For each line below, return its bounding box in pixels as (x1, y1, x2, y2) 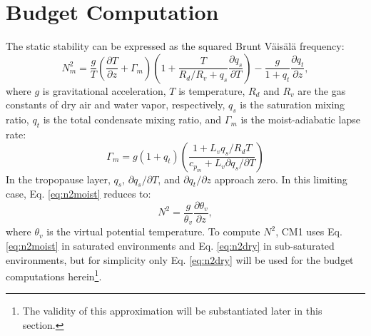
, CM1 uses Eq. (275, 224, 342, 239)
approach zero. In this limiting (214, 171, 347, 186)
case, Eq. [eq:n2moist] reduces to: (6, 186, 151, 201)
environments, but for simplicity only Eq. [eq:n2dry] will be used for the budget (6, 252, 354, 267)
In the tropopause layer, (6, 171, 111, 186)
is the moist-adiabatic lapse (240, 112, 360, 127)
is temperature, (178, 83, 245, 98)
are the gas (298, 83, 346, 98)
